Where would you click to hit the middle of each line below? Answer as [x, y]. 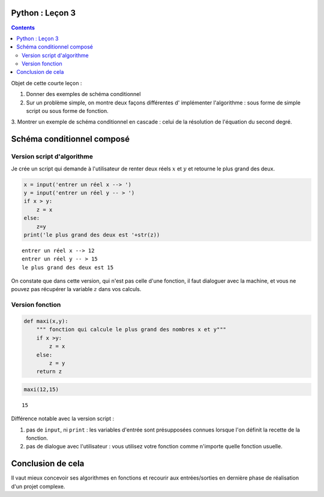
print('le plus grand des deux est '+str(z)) [92, 235]
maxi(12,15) [41, 389]
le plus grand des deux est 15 [68, 267]
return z [49, 372]
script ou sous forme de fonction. [67, 111]
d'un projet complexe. [38, 486]
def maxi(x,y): [46, 321]
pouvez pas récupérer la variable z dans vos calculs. [76, 289]
